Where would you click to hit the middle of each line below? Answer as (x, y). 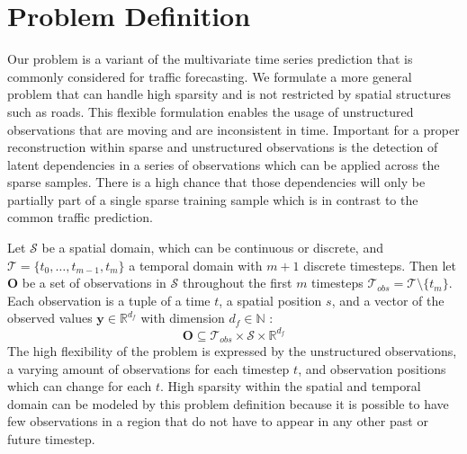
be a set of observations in (94, 283)
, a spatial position (270, 300)
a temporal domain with (196, 265)
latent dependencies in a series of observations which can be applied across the (224, 164)
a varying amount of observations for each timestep (148, 368)
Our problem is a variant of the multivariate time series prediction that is (210, 59)
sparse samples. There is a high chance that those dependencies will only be (216, 182)
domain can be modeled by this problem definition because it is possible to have (228, 403)
